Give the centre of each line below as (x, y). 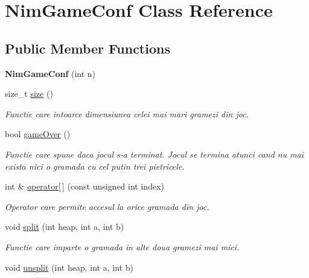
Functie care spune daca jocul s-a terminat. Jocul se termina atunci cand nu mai (154, 154)
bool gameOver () (38, 134)
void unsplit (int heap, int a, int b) (69, 267)
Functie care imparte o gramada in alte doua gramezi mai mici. (122, 246)
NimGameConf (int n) (50, 73)
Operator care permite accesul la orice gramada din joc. (107, 206)
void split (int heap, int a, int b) (65, 227)
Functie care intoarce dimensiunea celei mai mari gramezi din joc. (127, 113)
